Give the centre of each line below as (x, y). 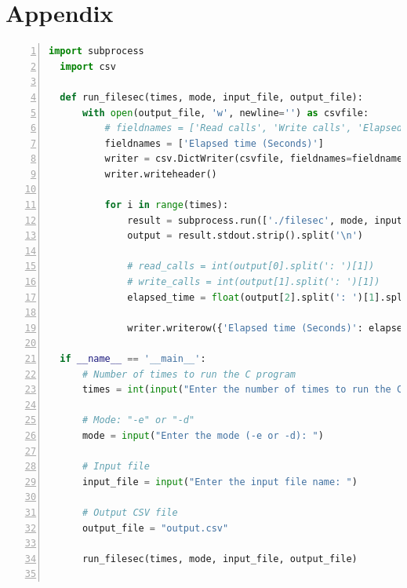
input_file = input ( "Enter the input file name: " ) (220, 482)
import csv (88, 66)
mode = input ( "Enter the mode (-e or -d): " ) (203, 435)
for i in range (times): (167, 205)
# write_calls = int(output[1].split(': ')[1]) (254, 282)
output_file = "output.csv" (155, 528)
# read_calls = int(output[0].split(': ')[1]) (251, 267)
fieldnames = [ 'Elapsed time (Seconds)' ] (214, 143)
